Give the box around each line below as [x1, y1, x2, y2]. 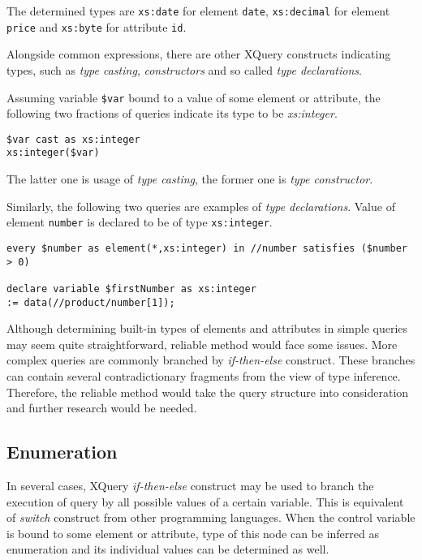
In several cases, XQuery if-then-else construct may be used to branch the [6, 476, 374, 493]
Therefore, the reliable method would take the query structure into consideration [6, 383, 409, 400]
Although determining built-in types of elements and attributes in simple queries [6, 320, 408, 337]
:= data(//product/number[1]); [6, 296, 175, 308]
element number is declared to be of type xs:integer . [6, 213, 273, 230]
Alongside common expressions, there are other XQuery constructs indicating [6, 45, 391, 62]
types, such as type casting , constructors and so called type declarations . [6, 61, 362, 78]
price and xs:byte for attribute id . [6, 18, 187, 35]
